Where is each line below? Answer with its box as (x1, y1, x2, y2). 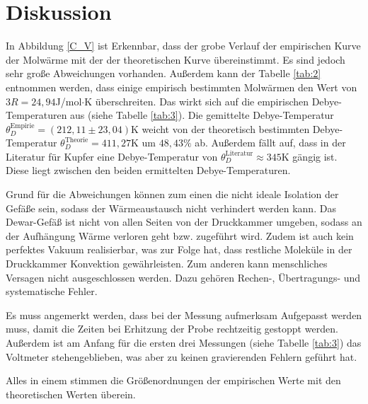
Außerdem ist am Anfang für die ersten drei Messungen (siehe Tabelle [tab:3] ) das (6, 335, 362, 350)
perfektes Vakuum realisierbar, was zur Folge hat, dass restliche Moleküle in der (6, 242, 352, 257)
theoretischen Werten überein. (6, 386, 136, 401)
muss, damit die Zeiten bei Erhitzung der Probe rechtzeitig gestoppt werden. (6, 321, 338, 336)
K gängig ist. (281, 149, 338, 163)
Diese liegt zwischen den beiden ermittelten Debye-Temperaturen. (6, 163, 291, 178)
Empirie (10, 122, 35, 129)
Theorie (64, 136, 88, 144)
